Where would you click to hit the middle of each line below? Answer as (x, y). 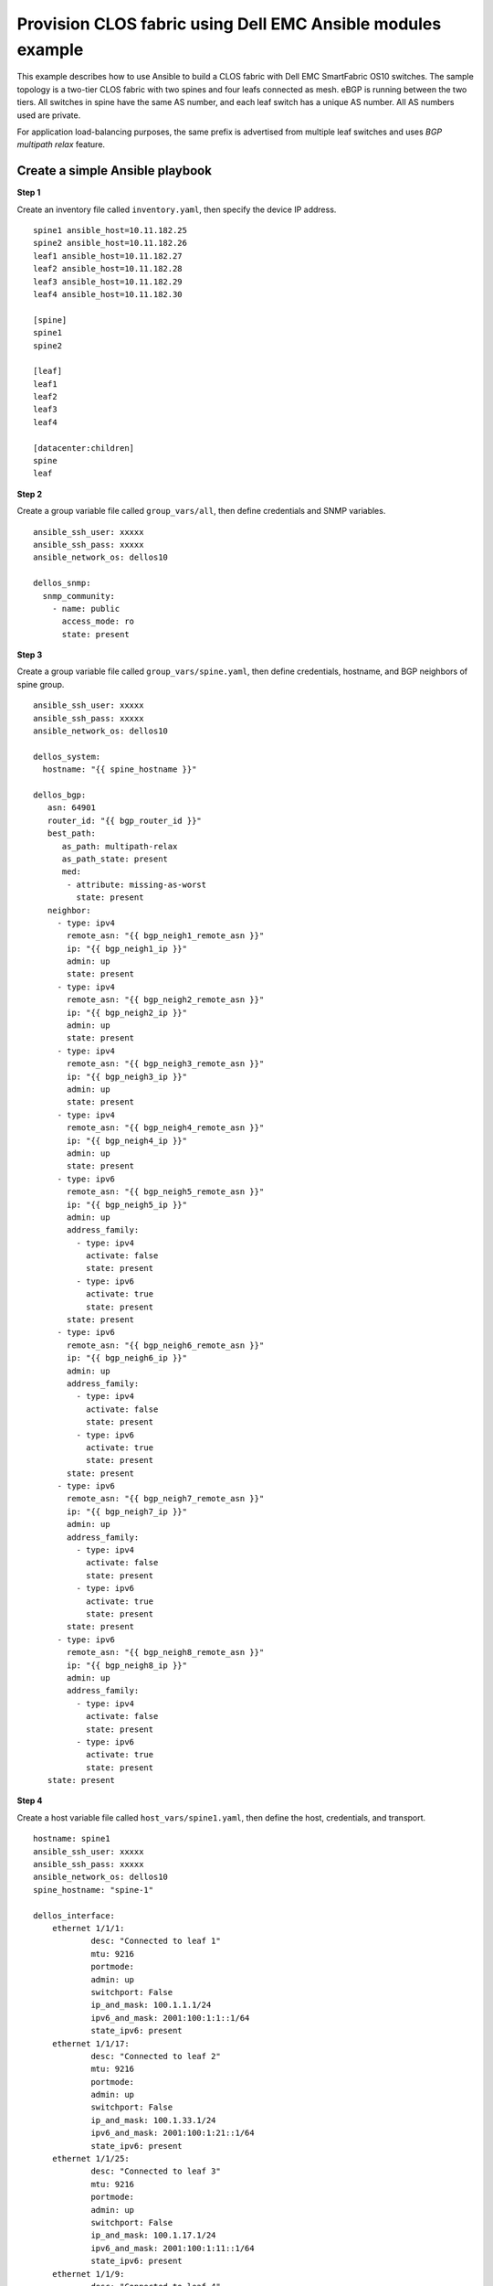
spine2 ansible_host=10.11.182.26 (110, 243)
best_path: (71, 833)
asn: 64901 (71, 808)
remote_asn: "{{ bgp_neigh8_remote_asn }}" (166, 1652)
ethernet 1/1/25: (90, 2159)
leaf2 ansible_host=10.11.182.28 (108, 269)
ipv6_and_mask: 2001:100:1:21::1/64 (173, 2133)
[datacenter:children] (84, 448)
